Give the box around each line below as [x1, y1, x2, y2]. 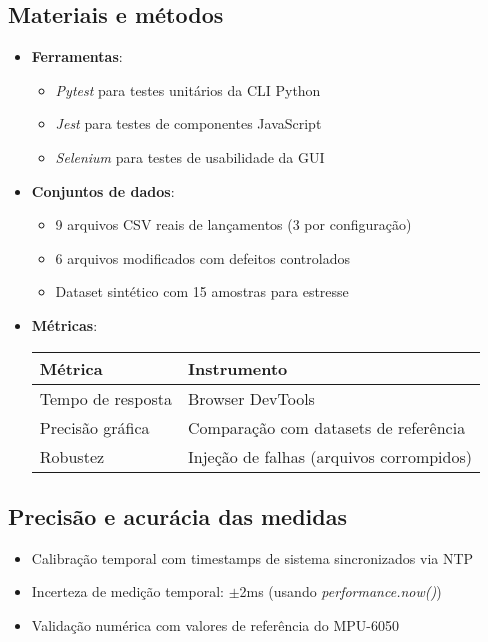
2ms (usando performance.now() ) [239, 581, 442, 602]
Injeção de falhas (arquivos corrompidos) [188, 444, 472, 468]
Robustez [39, 444, 105, 468]
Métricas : [31, 314, 98, 335]
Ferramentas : [31, 46, 123, 67]
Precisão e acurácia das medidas [8, 500, 347, 531]
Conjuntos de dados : [31, 180, 175, 201]
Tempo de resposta [39, 386, 173, 410]
